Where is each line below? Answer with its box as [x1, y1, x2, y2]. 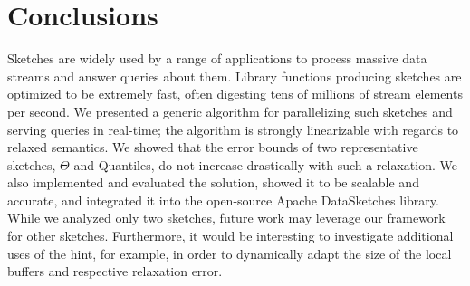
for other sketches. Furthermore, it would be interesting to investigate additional [7, 226, 454, 245]
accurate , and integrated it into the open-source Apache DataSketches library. [7, 190, 439, 209]
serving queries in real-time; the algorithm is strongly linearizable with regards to [7, 119, 459, 138]
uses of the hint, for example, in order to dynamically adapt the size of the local [7, 243, 452, 262]
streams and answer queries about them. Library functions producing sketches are [7, 66, 462, 85]
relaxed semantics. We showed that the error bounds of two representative [7, 138, 418, 157]
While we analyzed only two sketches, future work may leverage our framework [7, 208, 446, 227]
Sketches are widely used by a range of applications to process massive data [7, 49, 427, 68]
